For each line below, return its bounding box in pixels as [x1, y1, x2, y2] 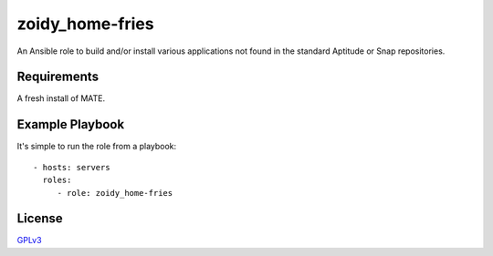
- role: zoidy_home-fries [57, 188, 173, 198]
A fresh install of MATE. [16, 93, 105, 104]
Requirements [16, 69, 100, 85]
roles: [42, 175, 72, 186]
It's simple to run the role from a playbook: [16, 141, 177, 152]
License [16, 210, 63, 227]
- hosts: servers [33, 162, 110, 172]
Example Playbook [16, 117, 125, 132]
